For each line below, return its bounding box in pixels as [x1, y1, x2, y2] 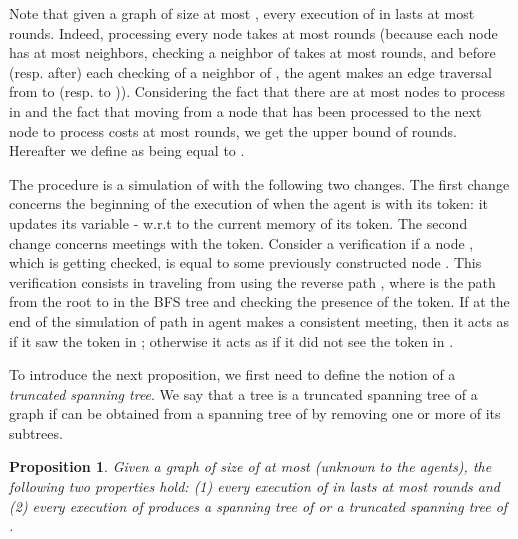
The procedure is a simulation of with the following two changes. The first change [9, 173, 510, 194]
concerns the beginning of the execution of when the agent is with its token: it [9, 193, 488, 214]
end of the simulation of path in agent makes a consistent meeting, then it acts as [9, 310, 510, 331]
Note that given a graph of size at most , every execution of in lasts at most [9, 3, 475, 23]
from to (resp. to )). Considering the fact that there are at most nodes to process [9, 81, 506, 102]
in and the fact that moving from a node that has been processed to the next [9, 100, 482, 121]
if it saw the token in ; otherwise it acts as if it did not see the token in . [9, 330, 454, 351]
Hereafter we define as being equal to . [9, 140, 245, 161]
